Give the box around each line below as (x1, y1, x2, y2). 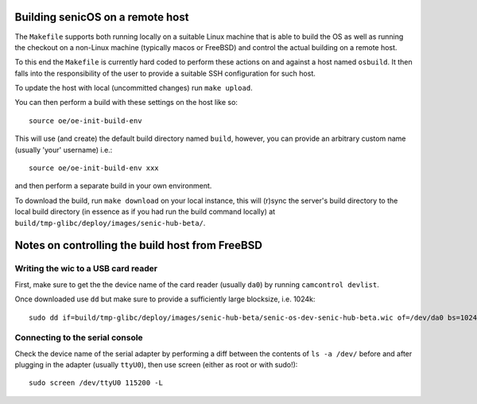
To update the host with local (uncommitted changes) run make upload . (14, 84, 254, 93)
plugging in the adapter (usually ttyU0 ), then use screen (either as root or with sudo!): (14, 360, 298, 370)
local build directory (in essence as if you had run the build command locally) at (14, 207, 276, 216)
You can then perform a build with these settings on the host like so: (14, 98, 238, 107)
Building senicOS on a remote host (14, 10, 189, 24)
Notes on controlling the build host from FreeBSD (14, 239, 262, 252)
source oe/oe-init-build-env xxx (29, 164, 159, 173)
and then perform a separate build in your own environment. (14, 181, 212, 191)
